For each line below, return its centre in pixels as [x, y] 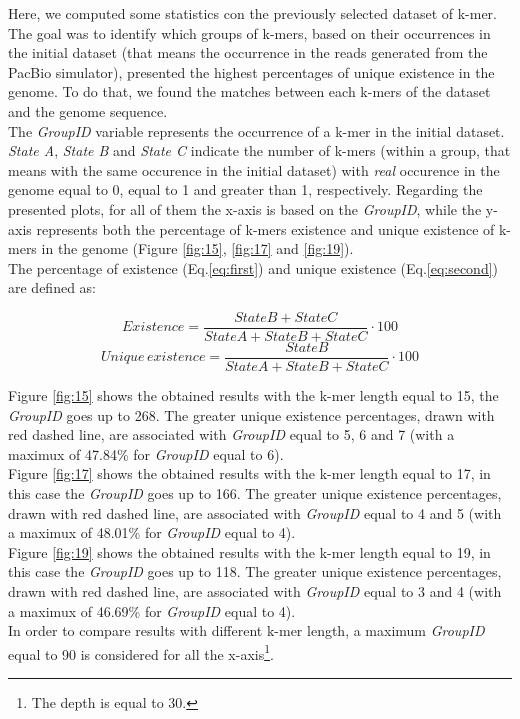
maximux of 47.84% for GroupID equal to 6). [146, 453]
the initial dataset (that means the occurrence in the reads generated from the [248, 52]
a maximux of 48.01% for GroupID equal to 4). [152, 532]
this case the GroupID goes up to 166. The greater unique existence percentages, [255, 493]
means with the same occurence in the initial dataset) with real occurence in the [254, 169]
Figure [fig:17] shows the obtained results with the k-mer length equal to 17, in [249, 473]
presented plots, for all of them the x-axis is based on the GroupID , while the [245, 208]
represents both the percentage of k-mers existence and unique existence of [265, 228]
